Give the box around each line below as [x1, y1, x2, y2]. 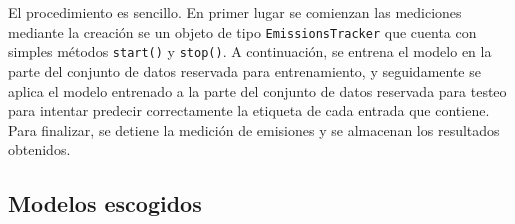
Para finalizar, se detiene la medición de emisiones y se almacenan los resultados [8, 119, 500, 140]
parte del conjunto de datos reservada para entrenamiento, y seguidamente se [8, 60, 481, 81]
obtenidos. [8, 139, 71, 160]
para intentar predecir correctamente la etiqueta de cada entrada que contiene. [8, 100, 490, 121]
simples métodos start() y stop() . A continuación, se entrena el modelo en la [8, 41, 492, 62]
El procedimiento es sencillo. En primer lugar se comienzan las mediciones [8, 2, 462, 22]
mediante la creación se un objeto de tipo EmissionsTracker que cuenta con [8, 21, 477, 42]
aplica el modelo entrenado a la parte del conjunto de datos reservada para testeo [8, 80, 507, 101]
